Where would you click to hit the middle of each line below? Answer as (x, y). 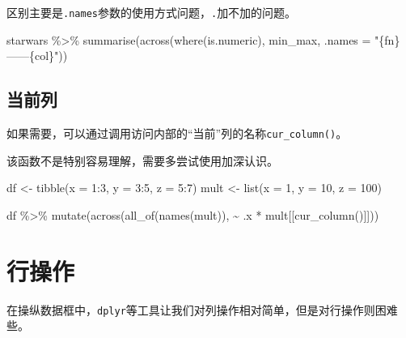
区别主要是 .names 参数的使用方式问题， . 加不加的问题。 (152, 12)
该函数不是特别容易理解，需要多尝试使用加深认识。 (142, 160)
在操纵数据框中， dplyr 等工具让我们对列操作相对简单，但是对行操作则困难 (202, 309)
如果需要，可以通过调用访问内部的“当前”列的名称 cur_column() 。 (177, 133)
